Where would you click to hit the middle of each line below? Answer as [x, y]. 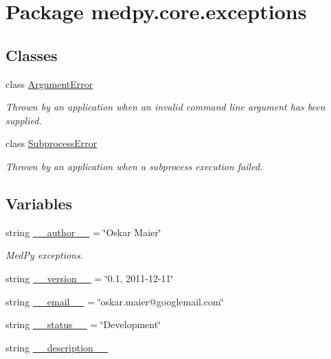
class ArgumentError [49, 83]
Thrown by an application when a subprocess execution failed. [134, 166]
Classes [32, 55]
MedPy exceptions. [44, 255]
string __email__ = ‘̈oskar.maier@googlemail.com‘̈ [115, 301]
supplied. [24, 120]
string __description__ [57, 347]
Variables [39, 203]
